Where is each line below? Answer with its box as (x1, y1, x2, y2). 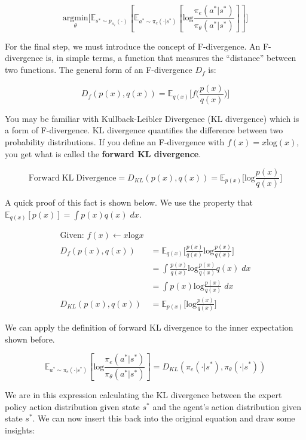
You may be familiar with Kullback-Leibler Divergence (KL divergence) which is (5, 112, 299, 124)
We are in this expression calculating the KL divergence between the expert (5, 388, 282, 401)
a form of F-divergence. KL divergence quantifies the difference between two (5, 124, 283, 136)
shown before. (5, 332, 55, 345)
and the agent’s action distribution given (152, 400, 302, 412)
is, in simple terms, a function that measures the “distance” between (45, 51, 296, 64)
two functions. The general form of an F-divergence (5, 63, 192, 76)
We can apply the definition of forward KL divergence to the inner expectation (5, 320, 293, 333)
